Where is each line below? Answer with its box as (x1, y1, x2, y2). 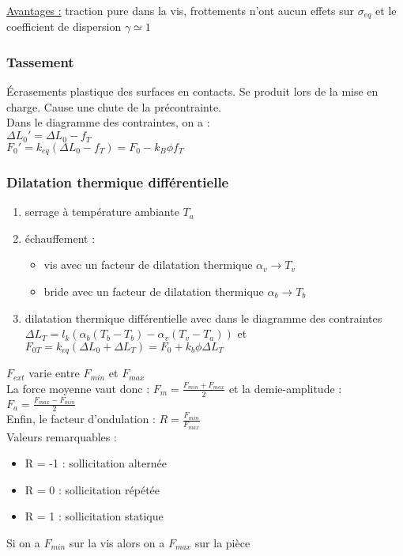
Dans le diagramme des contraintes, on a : (6, 114, 210, 130)
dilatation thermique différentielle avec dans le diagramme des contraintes (24, 309, 382, 326)
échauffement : (24, 229, 96, 246)
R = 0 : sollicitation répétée (24, 481, 160, 497)
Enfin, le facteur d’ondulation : (6, 410, 156, 427)
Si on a (6, 535, 40, 550)
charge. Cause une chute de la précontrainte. (6, 98, 222, 115)
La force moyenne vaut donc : (6, 380, 150, 396)
